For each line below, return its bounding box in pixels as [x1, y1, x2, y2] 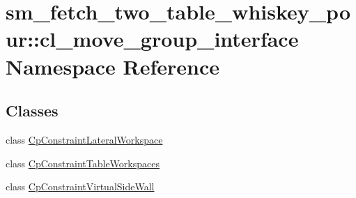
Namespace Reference [6, 52, 219, 80]
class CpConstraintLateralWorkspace [6, 132, 163, 146]
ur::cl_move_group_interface [6, 24, 299, 53]
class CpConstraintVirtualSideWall [6, 179, 155, 194]
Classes [6, 100, 59, 121]
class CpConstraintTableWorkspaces [6, 155, 160, 170]
